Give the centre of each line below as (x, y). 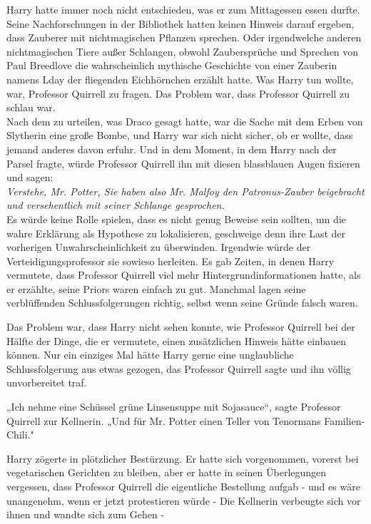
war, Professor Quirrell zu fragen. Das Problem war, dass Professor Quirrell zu (178, 93)
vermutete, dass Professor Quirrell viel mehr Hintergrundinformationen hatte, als (184, 275)
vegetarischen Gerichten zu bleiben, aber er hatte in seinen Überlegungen (167, 472)
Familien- (345, 420)
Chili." (20, 435)
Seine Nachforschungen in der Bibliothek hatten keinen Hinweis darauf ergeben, (181, 23)
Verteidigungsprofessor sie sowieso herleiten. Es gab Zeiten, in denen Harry (171, 261)
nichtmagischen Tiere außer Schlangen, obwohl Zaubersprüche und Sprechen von (183, 51)
